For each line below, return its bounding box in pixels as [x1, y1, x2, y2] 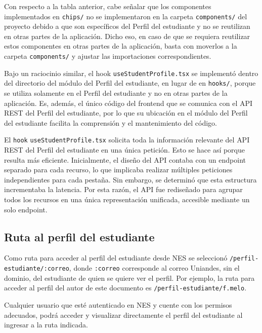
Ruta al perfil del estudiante [4, 229, 155, 244]
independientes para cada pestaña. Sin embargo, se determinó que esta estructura [4, 174, 257, 184]
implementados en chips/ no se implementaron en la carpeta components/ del [4, 11, 247, 21]
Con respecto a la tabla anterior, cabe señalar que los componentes [4, 1, 211, 11]
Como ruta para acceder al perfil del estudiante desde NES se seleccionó [4, 252, 228, 263]
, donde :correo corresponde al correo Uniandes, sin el [69, 263, 240, 273]
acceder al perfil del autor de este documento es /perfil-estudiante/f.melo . [4, 282, 247, 293]
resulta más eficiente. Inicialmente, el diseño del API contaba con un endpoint [4, 154, 246, 165]
